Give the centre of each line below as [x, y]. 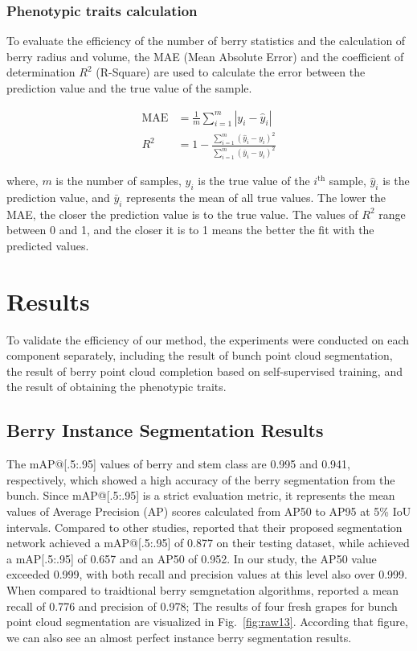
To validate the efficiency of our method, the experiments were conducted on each [208, 339]
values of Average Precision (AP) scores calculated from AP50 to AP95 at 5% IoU [209, 511]
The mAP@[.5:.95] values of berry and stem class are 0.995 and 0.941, [178, 464]
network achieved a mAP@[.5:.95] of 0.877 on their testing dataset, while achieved [208, 543]
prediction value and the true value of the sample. [129, 88]
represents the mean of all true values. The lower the [256, 197]
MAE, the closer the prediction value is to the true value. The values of [182, 214]
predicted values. [48, 245]
